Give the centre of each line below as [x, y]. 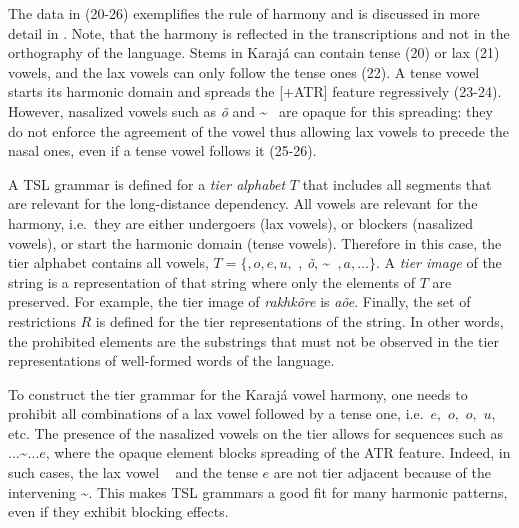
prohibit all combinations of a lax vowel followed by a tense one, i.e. [216, 413]
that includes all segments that [397, 183]
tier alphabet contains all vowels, [108, 262]
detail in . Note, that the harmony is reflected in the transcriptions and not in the [259, 32]
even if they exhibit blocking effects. [118, 511]
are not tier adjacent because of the [382, 472]
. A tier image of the [438, 262]
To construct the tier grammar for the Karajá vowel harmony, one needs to [238, 393]
